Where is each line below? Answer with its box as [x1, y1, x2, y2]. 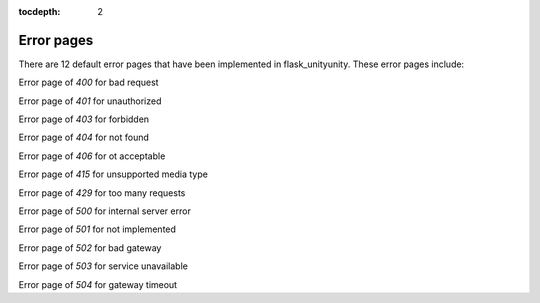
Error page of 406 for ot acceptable [18, 150, 166, 162]
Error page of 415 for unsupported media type [18, 168, 209, 180]
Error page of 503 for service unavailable [18, 260, 189, 272]
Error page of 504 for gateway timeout [18, 278, 178, 290]
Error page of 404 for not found [18, 131, 150, 144]
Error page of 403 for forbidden [18, 113, 150, 125]
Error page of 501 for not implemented [18, 223, 177, 235]
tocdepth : [18, 6, 61, 17]
